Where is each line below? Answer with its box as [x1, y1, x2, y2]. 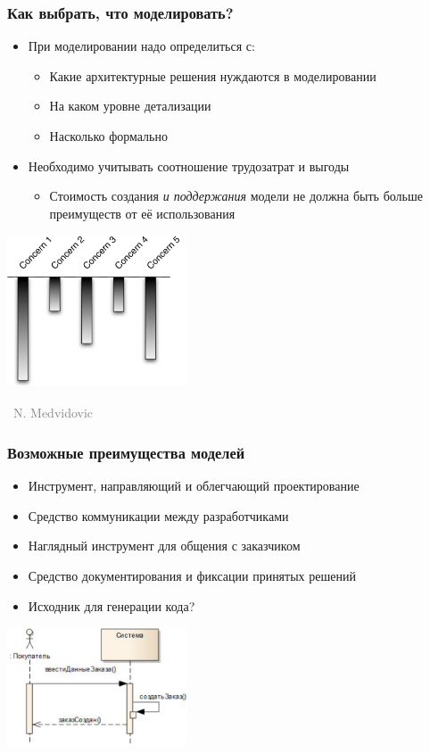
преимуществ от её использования [49, 203, 236, 222]
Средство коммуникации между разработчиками [28, 506, 289, 525]
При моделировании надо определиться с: [28, 37, 255, 55]
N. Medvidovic [12, 403, 94, 422]
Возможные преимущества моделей [7, 442, 245, 463]
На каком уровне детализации [49, 96, 211, 115]
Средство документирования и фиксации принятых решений [28, 567, 356, 585]
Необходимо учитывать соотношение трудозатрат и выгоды [28, 156, 350, 175]
